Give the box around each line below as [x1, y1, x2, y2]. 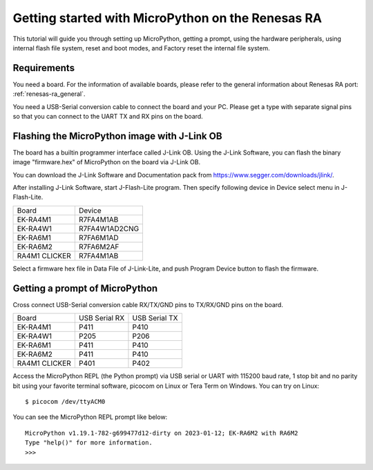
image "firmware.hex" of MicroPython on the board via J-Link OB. [12, 158, 200, 166]
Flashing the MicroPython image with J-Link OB [12, 130, 222, 141]
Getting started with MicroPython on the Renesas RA [12, 10, 323, 26]
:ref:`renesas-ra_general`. [12, 90, 86, 98]
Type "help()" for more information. [25, 439, 153, 447]
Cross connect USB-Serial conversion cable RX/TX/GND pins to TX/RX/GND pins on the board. [12, 300, 283, 309]
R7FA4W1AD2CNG [78, 224, 140, 233]
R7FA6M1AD [78, 233, 119, 242]
